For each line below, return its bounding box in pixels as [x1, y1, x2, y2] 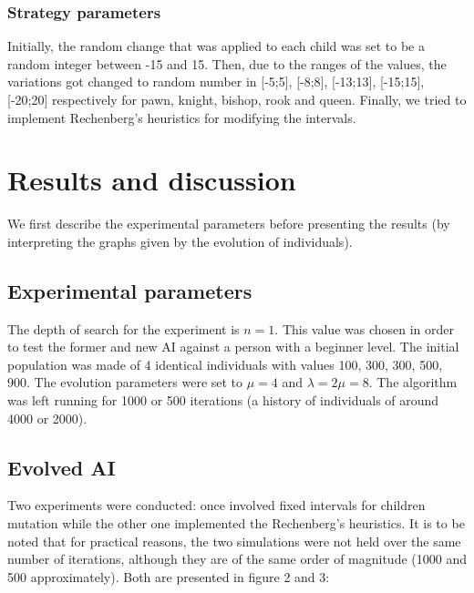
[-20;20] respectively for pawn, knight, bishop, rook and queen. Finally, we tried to [7, 90, 467, 108]
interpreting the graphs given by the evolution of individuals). [7, 231, 353, 250]
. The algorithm [368, 373, 458, 392]
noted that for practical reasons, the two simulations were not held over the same [7, 531, 461, 550]
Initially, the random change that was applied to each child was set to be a [7, 36, 425, 56]
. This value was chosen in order [274, 319, 454, 338]
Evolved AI [7, 453, 116, 481]
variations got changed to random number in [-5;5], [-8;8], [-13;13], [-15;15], [7, 72, 425, 91]
